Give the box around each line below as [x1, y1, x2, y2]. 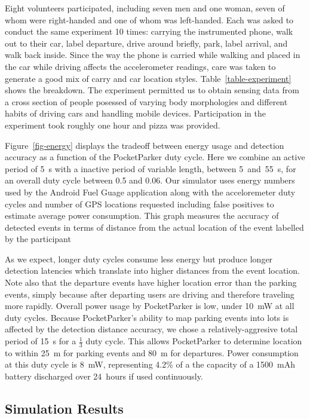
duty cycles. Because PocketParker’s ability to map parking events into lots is [5, 311, 289, 323]
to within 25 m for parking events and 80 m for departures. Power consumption [5, 346, 299, 359]
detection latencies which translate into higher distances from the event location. [5, 264, 300, 277]
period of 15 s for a [5, 335, 76, 347]
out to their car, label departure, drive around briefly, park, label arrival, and [5, 36, 288, 49]
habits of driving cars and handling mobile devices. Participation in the [5, 107, 266, 120]
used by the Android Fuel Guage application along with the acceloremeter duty [5, 185, 296, 198]
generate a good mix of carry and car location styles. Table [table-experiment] [5, 72, 291, 84]
